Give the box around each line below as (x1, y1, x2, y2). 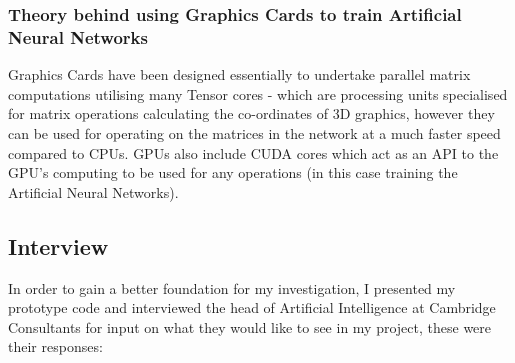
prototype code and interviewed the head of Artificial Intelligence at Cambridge (8, 297, 496, 318)
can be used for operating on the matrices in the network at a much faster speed (8, 122, 501, 143)
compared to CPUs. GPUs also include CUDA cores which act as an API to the (8, 142, 499, 163)
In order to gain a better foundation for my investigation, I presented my (8, 277, 456, 298)
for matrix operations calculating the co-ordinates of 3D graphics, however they (8, 103, 495, 124)
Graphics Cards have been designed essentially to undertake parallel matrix (8, 64, 471, 85)
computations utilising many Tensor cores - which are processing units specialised (8, 83, 508, 104)
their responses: (8, 336, 103, 357)
